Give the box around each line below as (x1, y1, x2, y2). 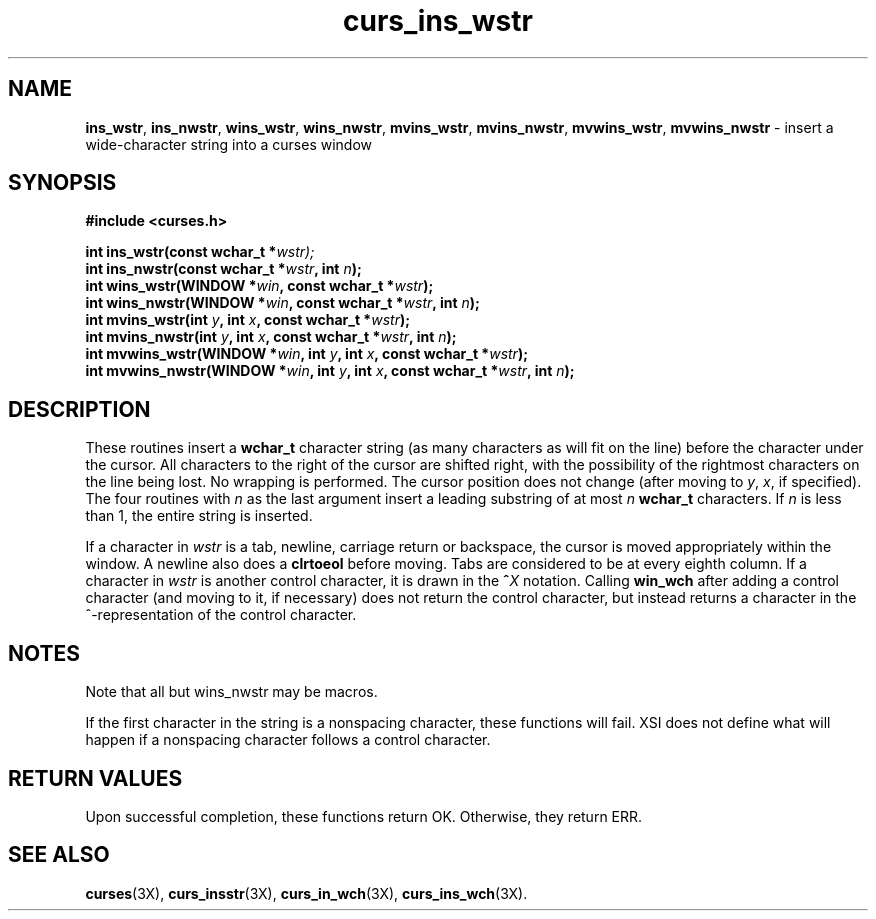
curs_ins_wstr (343, 4, 533, 38)
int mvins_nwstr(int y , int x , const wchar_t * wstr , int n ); (85, 328, 457, 346)
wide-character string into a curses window (85, 135, 373, 153)
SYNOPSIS (8, 170, 117, 196)
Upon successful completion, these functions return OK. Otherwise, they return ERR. (85, 807, 643, 825)
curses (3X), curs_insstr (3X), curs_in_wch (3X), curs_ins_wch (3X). (85, 884, 528, 902)
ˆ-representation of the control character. (85, 606, 357, 624)
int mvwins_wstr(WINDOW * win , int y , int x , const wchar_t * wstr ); (85, 345, 528, 363)
